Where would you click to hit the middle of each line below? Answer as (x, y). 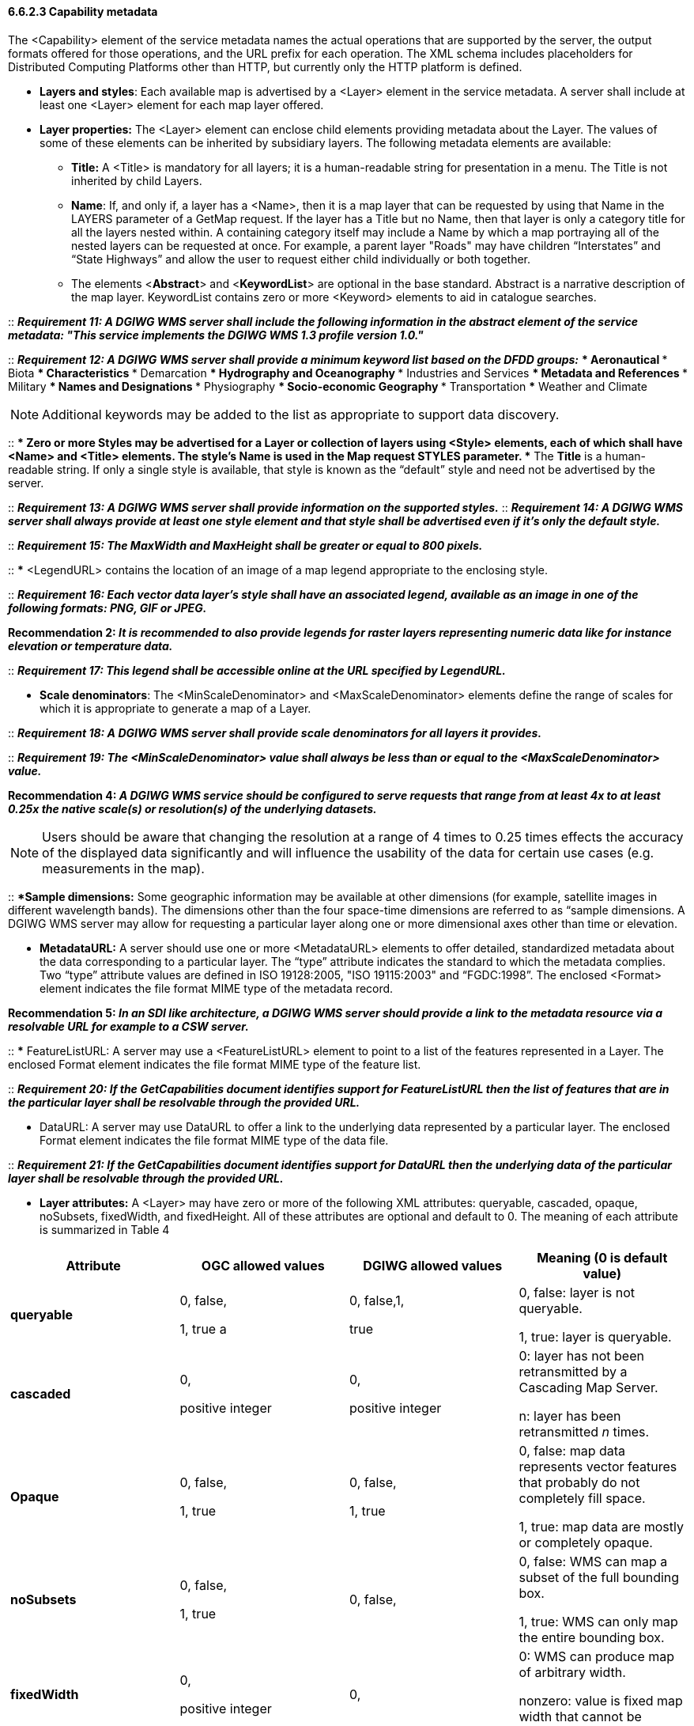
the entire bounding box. (592, 1637)
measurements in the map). (123, 868)
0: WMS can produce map (597, 1656)
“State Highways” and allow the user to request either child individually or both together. (301, 259)
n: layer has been (570, 1416)
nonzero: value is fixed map (601, 1700)
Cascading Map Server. (588, 1387)
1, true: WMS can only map (598, 1621)
